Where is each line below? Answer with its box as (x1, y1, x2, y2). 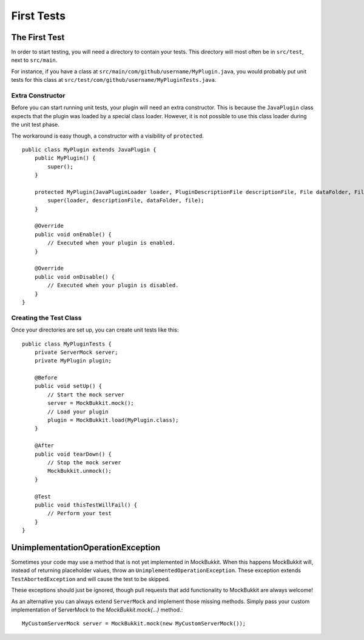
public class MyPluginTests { (22, 340, 112, 347)
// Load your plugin (47, 408, 109, 415)
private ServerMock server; (34, 348, 118, 356)
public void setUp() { (34, 382, 103, 390)
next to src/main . (11, 56, 58, 64)
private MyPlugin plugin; (34, 358, 112, 364)
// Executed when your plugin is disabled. (47, 282, 179, 289)
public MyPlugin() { (34, 155, 96, 162)
